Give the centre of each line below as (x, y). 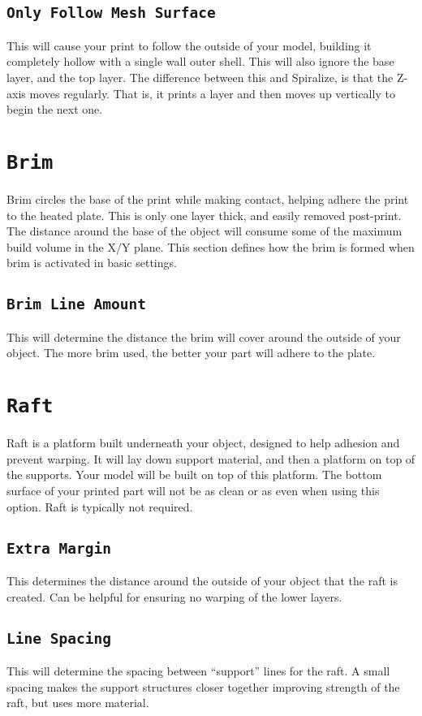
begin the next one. (55, 109)
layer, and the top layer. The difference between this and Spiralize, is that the (200, 77)
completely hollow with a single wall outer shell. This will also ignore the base (200, 61)
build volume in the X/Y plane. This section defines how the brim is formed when (211, 246)
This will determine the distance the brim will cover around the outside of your (204, 336)
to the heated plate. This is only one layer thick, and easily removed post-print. (204, 215)
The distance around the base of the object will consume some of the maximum (205, 231)
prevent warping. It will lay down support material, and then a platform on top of (211, 458)
